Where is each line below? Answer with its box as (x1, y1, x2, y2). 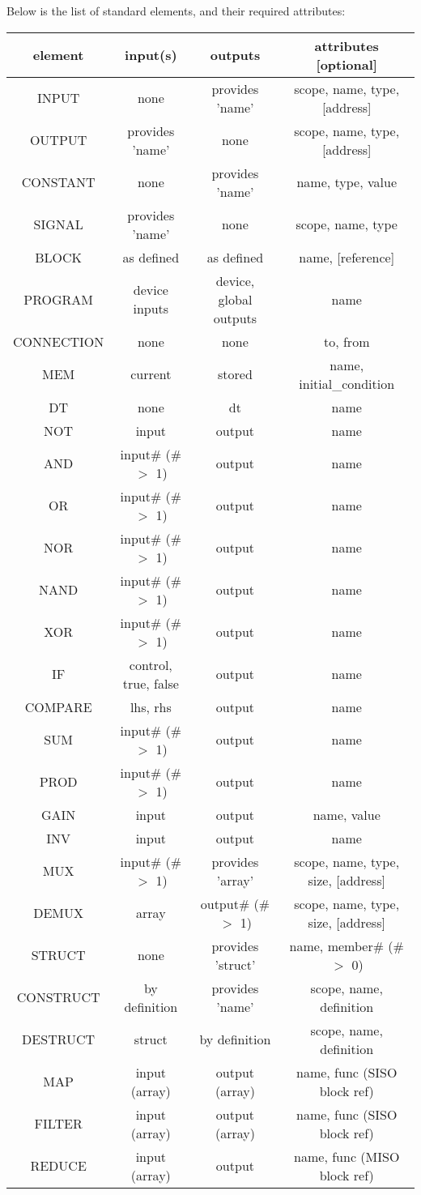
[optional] (316, 54, 377, 74)
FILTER (34, 1114, 83, 1133)
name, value (313, 804, 381, 824)
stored (218, 365, 253, 384)
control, (129, 655, 172, 674)
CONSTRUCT (16, 988, 100, 1007)
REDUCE (30, 1156, 87, 1176)
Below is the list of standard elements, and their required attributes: (6, 2, 346, 19)
